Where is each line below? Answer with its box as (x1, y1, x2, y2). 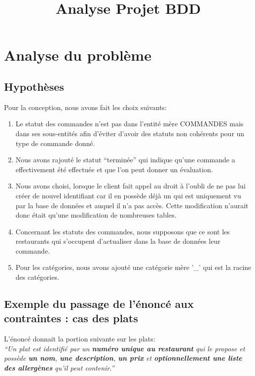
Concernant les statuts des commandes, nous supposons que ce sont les (15, 226, 230, 236)
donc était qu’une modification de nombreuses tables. (15, 210, 177, 220)
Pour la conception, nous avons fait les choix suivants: (4, 102, 167, 112)
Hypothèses (4, 78, 64, 94)
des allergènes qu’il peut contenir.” (4, 363, 114, 373)
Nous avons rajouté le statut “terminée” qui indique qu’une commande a (15, 154, 235, 165)
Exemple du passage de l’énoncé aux (4, 296, 194, 311)
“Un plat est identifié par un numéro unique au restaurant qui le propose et (4, 343, 245, 353)
